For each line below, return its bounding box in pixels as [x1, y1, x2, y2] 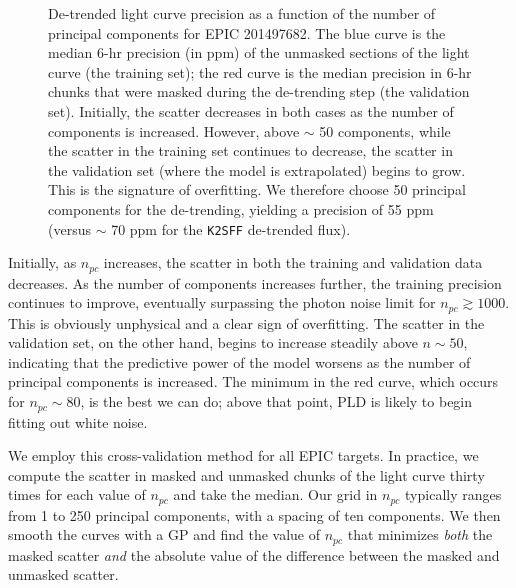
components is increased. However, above [48, 120, 300, 141]
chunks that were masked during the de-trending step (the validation [48, 81, 470, 102]
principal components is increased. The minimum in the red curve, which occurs [8, 371, 499, 392]
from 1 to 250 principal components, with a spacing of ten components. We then [8, 504, 501, 525]
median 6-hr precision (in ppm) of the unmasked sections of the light [48, 42, 470, 63]
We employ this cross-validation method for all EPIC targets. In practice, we [8, 445, 479, 466]
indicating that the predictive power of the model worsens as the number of [8, 351, 471, 372]
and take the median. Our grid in [173, 484, 378, 505]
